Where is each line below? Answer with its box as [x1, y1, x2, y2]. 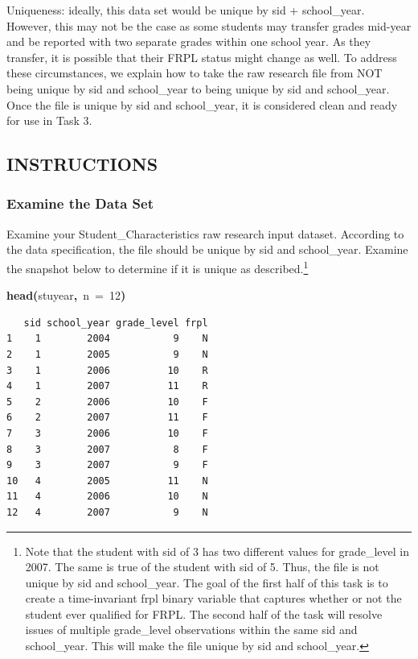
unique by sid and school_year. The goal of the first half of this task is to [25, 574, 388, 591]
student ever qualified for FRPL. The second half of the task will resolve [25, 605, 383, 622]
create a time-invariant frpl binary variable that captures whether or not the [25, 590, 402, 607]
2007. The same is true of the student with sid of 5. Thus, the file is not [25, 558, 379, 575]
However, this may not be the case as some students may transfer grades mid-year [6, 17, 412, 34]
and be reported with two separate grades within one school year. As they [6, 33, 371, 50]
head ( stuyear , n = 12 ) [6, 287, 126, 304]
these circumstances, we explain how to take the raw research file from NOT [6, 64, 383, 81]
